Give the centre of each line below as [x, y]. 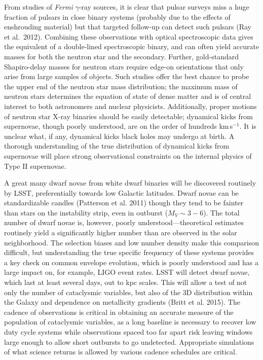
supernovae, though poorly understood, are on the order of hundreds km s [119, 126]
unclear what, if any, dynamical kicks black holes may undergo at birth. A [119, 136]
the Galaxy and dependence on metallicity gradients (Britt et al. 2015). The [122, 302]
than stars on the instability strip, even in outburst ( [86, 212]
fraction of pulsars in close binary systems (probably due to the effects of [117, 16]
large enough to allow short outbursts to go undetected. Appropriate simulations [129, 341]
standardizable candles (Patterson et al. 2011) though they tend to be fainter [124, 203]
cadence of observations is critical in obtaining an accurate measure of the [119, 312]
